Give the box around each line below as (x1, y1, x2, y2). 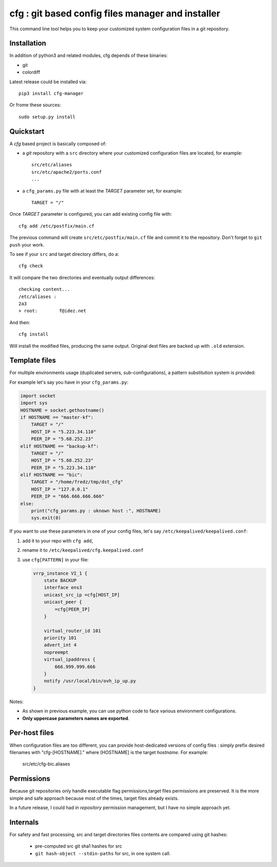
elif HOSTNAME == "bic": (20, 472, 83, 478)
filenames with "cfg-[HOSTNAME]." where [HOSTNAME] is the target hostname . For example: (9, 749, 208, 755)
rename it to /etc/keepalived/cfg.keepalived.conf (22, 547, 144, 553)
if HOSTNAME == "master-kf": (20, 414, 94, 420)
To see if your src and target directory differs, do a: (9, 251, 119, 257)
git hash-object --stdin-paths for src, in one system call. (35, 850, 171, 856)
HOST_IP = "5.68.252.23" (31, 458, 94, 463)
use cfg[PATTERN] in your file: (22, 556, 89, 562)
